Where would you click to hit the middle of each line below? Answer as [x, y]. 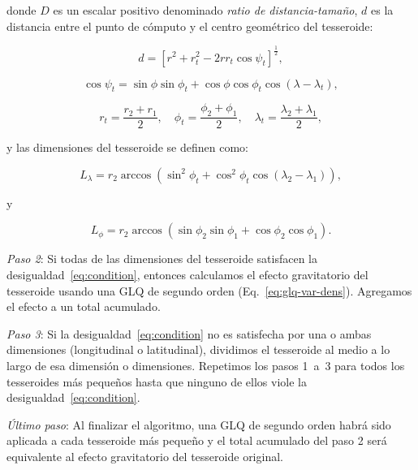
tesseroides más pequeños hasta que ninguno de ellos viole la [157, 381]
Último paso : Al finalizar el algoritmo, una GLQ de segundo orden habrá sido [199, 424]
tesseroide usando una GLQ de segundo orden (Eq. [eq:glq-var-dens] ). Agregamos [209, 290]
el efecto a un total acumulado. [84, 306]
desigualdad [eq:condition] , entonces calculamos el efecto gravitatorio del [187, 274]
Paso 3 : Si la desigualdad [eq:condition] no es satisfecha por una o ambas [189, 333]
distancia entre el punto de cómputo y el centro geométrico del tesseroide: [190, 26]
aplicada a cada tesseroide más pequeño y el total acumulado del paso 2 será [197, 440]
